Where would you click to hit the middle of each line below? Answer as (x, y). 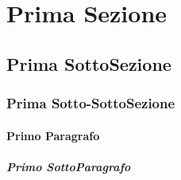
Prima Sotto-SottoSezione (91, 103)
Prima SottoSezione (89, 63)
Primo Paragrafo (53, 135)
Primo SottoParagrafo (69, 166)
